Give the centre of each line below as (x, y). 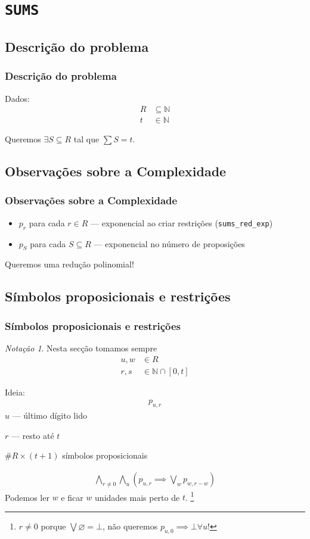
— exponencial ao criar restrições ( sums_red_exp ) (182, 222)
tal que (86, 139)
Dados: (17, 98)
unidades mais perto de (137, 497)
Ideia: (15, 392)
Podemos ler (27, 497)
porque (53, 526)
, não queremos (130, 526)
